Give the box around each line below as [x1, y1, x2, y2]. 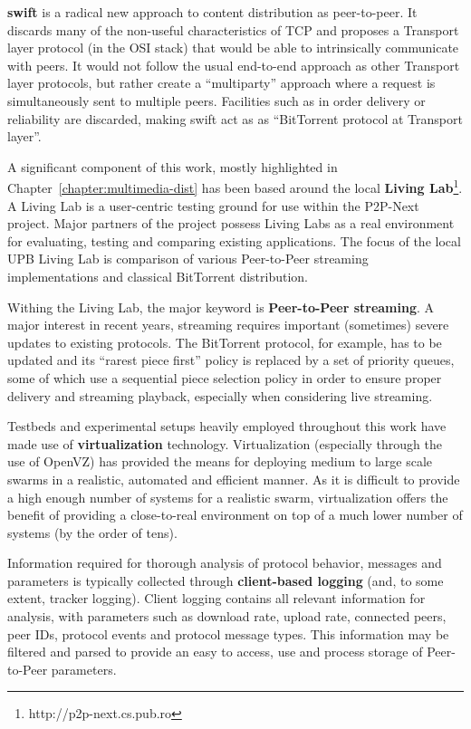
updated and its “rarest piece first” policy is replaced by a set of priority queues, [7, 350, 455, 369]
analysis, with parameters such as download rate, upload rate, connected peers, [7, 607, 447, 626]
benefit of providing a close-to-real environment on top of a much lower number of [7, 505, 463, 524]
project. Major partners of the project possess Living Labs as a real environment [7, 214, 455, 233]
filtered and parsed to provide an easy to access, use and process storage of [7, 642, 423, 661]
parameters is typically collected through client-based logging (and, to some [7, 571, 444, 590]
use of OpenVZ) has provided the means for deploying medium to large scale [7, 452, 433, 471]
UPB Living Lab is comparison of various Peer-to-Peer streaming [7, 249, 369, 268]
